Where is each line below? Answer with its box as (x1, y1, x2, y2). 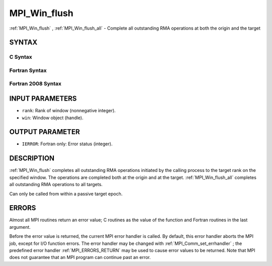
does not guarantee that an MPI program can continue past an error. (9, 254, 151, 260)
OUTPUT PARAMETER (9, 128, 80, 136)
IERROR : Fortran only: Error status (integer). (22, 141, 113, 147)
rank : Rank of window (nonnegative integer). (22, 108, 116, 114)
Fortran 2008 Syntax (9, 80, 61, 87)
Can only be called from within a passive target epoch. (9, 191, 123, 197)
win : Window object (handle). (22, 115, 84, 121)
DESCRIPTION (9, 154, 55, 163)
